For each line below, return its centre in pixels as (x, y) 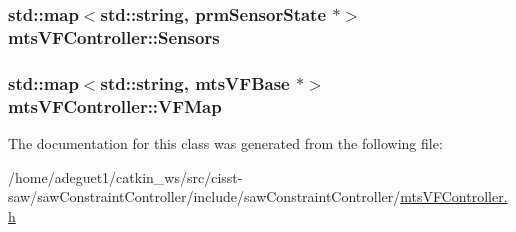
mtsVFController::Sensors (114, 36)
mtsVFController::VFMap (115, 105)
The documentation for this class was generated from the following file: (225, 142)
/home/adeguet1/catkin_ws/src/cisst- (125, 176)
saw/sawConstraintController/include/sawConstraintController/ (204, 196)
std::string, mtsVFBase (195, 82)
